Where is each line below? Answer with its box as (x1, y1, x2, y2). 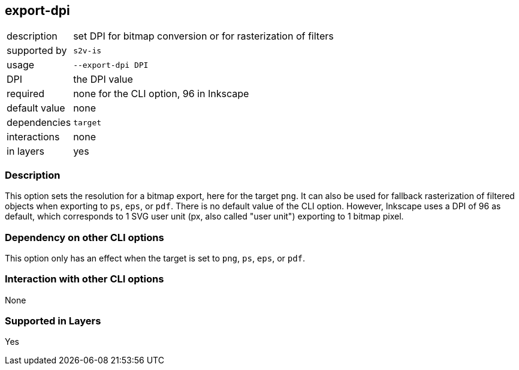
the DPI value (73, 73, 133, 86)
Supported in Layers (5, 315, 101, 327)
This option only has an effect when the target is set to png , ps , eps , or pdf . (5, 252, 306, 263)
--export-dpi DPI (73, 60, 149, 70)
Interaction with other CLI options (5, 273, 164, 285)
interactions (7, 131, 60, 143)
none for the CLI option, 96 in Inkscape (73, 88, 249, 100)
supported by (7, 44, 67, 57)
